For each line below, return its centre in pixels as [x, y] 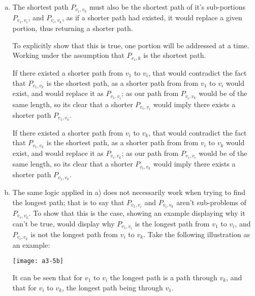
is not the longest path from [74, 234]
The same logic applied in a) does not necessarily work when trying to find [129, 192]
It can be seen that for [47, 277]
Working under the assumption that [68, 55]
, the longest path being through [113, 287]
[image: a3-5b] [38, 261]
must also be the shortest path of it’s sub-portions [167, 7]
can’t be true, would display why [63, 223]
